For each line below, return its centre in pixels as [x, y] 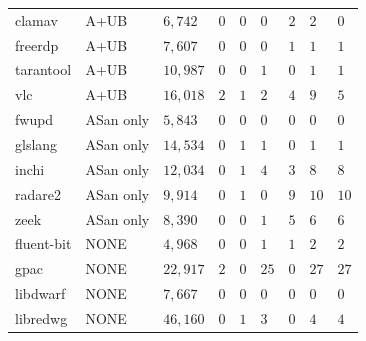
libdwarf [40, 293]
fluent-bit [43, 243]
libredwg [41, 317]
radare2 [38, 193]
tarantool [43, 69]
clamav [36, 19]
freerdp [37, 44]
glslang [36, 143]
